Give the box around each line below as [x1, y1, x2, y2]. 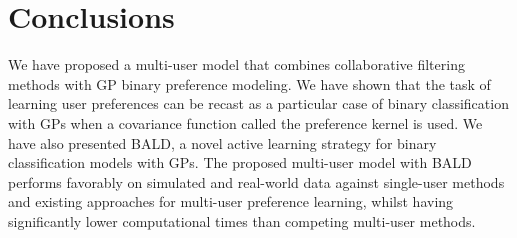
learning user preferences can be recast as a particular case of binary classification [8, 93, 509, 114]
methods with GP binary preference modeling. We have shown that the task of [8, 73, 491, 94]
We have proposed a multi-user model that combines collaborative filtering [8, 54, 465, 75]
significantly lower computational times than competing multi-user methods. [8, 210, 476, 231]
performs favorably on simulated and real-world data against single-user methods [8, 171, 505, 192]
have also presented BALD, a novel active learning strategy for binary [8, 132, 437, 153]
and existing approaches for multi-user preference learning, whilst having [8, 191, 454, 212]
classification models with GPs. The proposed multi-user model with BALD [8, 152, 472, 173]
